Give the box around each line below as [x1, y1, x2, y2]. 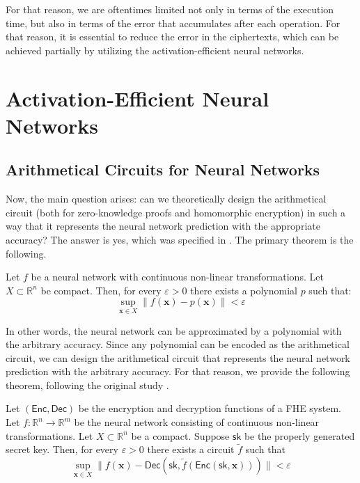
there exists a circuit [147, 442, 235, 457]
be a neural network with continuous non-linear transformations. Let [31, 269, 324, 284]
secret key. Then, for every [6, 442, 118, 457]
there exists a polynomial [190, 283, 297, 297]
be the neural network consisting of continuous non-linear [74, 415, 320, 429]
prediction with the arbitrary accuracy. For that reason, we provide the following [6, 364, 350, 379]
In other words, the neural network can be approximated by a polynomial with [6, 323, 342, 338]
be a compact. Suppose [131, 428, 230, 443]
